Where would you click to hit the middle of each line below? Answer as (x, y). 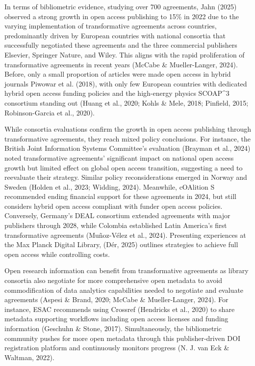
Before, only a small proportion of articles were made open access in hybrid (118, 74)
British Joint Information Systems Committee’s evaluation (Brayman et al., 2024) (127, 148)
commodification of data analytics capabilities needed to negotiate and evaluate (124, 290)
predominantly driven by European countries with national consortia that (115, 35)
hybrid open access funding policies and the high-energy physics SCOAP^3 (117, 93)
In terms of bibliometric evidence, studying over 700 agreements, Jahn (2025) (121, 6)
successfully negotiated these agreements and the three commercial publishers (121, 45)
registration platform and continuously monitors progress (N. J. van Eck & (117, 348)
